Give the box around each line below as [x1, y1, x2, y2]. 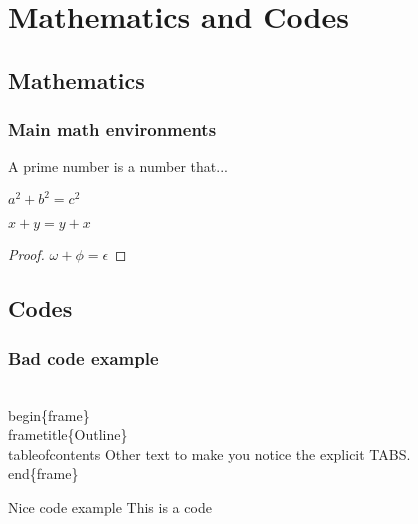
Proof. [8, 244, 45, 265]
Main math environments [8, 117, 217, 142]
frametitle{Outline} [8, 424, 128, 445]
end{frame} [8, 463, 79, 484]
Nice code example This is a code [8, 497, 212, 518]
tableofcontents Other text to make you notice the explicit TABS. [8, 443, 411, 464]
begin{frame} [8, 404, 90, 425]
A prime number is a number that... [8, 156, 228, 177]
